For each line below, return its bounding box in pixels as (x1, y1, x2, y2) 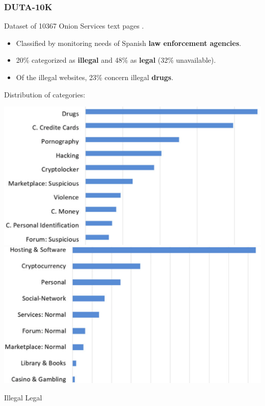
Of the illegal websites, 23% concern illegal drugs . (16, 72, 174, 82)
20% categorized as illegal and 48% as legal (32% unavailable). (16, 55, 216, 65)
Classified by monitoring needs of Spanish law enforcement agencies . (16, 37, 242, 48)
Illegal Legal (4, 392, 42, 402)
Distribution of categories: (4, 89, 86, 99)
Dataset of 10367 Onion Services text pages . (4, 20, 144, 31)
